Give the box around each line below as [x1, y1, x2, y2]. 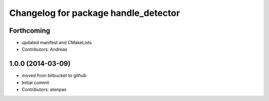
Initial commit [21, 80, 49, 86]
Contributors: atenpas [21, 87, 67, 93]
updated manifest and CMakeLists [21, 40, 92, 46]
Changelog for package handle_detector [9, 7, 180, 18]
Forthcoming [9, 26, 50, 35]
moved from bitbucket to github [21, 73, 87, 79]
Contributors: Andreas [21, 46, 67, 52]
